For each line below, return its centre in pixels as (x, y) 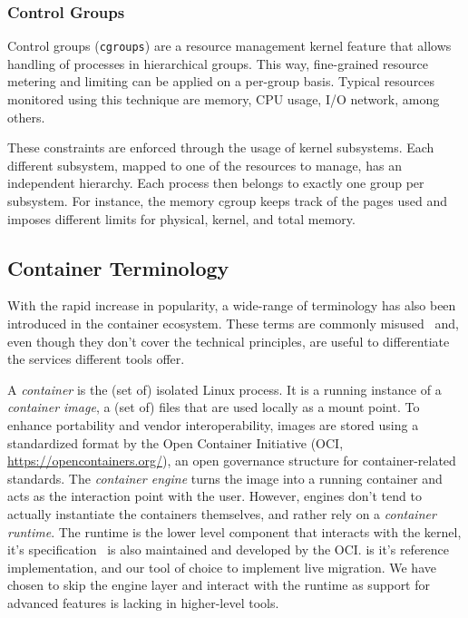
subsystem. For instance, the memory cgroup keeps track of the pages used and (228, 201)
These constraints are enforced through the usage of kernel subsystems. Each (221, 147)
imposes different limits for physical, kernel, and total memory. (181, 218)
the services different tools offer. (96, 359)
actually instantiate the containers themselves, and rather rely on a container (222, 513)
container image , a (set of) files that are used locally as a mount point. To (214, 407)
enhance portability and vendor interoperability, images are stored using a (213, 424)
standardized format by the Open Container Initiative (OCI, (175, 442)
